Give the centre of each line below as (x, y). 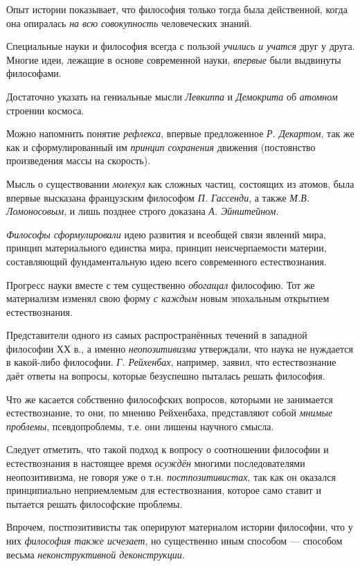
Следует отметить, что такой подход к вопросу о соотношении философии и (168, 449)
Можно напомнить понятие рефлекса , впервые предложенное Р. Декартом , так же (180, 133)
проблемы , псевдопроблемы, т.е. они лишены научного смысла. (140, 426)
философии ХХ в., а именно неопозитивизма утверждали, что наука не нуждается (180, 348)
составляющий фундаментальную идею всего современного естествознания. (166, 261)
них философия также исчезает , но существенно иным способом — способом (174, 540)
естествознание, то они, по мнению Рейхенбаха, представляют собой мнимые (170, 413)
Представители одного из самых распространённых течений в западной (157, 335)
